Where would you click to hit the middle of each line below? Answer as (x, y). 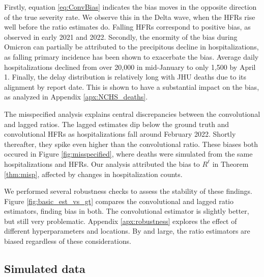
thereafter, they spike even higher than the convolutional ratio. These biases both (131, 144)
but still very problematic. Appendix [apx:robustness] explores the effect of (121, 221)
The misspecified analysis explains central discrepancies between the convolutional (132, 114)
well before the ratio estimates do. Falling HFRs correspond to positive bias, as (127, 27)
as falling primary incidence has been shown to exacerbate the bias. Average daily (131, 56)
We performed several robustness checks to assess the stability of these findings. (128, 191)
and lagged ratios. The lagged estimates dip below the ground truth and (117, 124)
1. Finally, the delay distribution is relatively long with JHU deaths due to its (125, 77)
